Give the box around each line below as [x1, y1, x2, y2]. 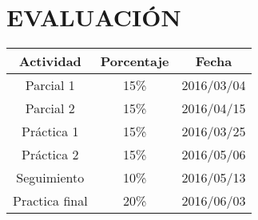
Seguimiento [16, 168, 85, 187]
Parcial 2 [25, 99, 75, 118]
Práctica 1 [22, 122, 79, 141]
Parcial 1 [25, 76, 75, 95]
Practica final [13, 191, 88, 210]
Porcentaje [100, 52, 169, 71]
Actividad [18, 52, 81, 71]
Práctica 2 [22, 145, 79, 164]
